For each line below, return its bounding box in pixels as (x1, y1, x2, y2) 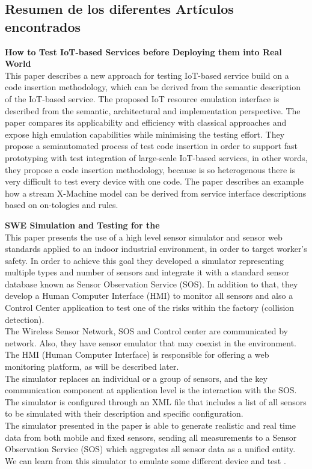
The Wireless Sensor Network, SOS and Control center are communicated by (5, 325, 288, 337)
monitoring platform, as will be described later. (5, 360, 179, 373)
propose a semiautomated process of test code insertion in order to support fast (5, 139, 298, 152)
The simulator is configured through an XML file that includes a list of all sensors (5, 395, 307, 408)
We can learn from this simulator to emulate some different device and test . (5, 454, 286, 467)
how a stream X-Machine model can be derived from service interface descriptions (5, 186, 307, 199)
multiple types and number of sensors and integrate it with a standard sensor (5, 266, 290, 278)
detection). (5, 313, 44, 325)
